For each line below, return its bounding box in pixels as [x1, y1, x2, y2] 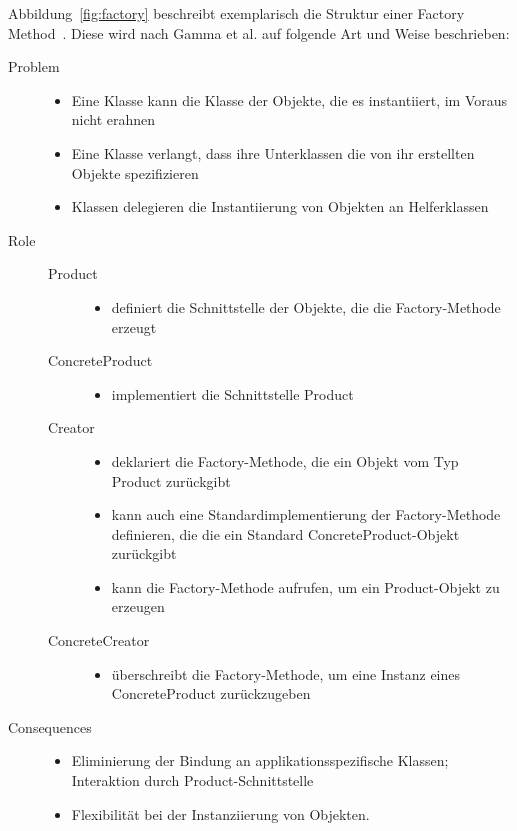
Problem [8, 56, 60, 77]
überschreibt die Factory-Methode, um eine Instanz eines [111, 663, 461, 684]
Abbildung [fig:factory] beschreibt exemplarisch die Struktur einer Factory [8, 3, 465, 23]
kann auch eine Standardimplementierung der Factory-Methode [111, 504, 501, 525]
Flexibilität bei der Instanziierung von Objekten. [71, 803, 370, 824]
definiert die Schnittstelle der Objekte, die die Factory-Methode [111, 296, 501, 317]
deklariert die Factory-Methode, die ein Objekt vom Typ [111, 450, 459, 471]
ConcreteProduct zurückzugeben [111, 683, 311, 704]
